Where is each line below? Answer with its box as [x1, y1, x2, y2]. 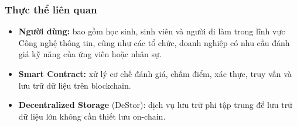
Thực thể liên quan [5, 2, 97, 16]
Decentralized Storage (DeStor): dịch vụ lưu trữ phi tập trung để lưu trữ [18, 99, 292, 111]
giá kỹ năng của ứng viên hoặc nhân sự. [18, 48, 162, 60]
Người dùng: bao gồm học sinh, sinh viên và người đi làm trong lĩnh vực [18, 25, 285, 37]
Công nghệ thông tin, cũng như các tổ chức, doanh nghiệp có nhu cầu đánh [18, 36, 290, 48]
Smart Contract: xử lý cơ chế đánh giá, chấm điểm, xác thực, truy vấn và [18, 68, 292, 79]
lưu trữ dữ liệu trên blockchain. [18, 79, 131, 91]
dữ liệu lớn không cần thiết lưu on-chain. [18, 110, 166, 122]
